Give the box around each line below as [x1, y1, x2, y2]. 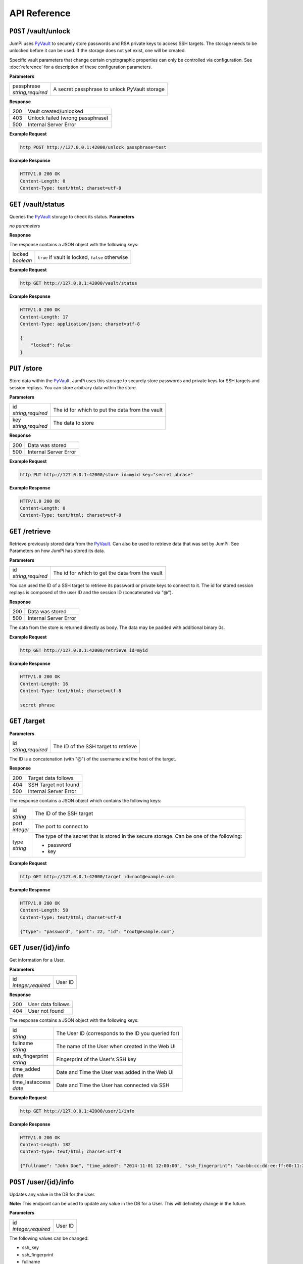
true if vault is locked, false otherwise [37, 254, 128, 261]
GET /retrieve [9, 527, 51, 535]
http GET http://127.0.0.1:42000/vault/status [20, 281, 137, 286]
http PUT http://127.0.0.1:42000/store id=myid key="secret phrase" [20, 472, 193, 477]
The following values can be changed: [9, 1235, 89, 1241]
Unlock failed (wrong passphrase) [28, 114, 109, 121]
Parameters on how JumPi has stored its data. [9, 548, 106, 554]
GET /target [9, 717, 45, 726]
